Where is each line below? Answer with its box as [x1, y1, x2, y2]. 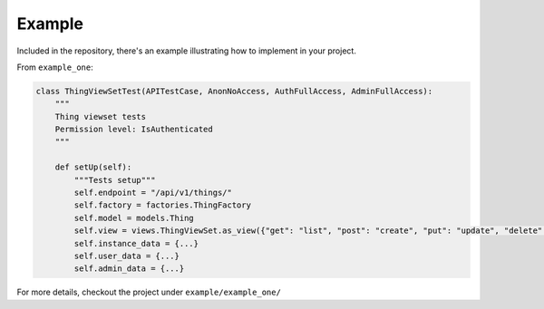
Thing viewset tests [54, 111, 147, 121]
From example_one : [16, 62, 94, 72]
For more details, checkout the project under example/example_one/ [16, 286, 281, 298]
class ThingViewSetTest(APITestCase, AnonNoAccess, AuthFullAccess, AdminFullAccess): [35, 86, 433, 96]
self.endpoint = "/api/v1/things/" [73, 188, 233, 198]
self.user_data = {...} [73, 251, 180, 261]
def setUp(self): [54, 162, 132, 172]
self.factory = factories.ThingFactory [73, 200, 251, 210]
